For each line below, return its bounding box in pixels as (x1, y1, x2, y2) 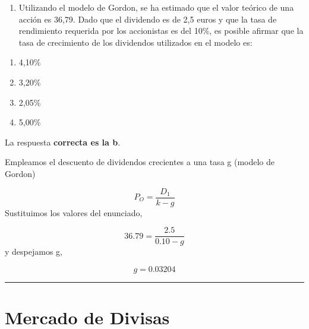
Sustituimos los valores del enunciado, (5, 206, 143, 219)
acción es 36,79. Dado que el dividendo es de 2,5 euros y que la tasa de (18, 12, 277, 25)
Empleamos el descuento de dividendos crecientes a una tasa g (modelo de (5, 156, 275, 168)
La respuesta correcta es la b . (5, 135, 121, 148)
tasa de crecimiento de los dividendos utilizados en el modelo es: (18, 36, 253, 48)
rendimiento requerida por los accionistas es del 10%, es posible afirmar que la (18, 24, 304, 37)
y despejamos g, (5, 245, 62, 258)
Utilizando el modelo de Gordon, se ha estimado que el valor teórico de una (18, 1, 294, 13)
